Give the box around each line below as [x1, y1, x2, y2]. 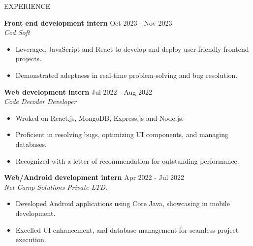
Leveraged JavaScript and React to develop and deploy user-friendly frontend [15, 43, 249, 54]
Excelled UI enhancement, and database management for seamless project [15, 224, 239, 235]
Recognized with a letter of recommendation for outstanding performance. [15, 155, 239, 166]
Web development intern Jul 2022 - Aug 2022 [4, 86, 153, 97]
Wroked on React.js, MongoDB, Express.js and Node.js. [15, 112, 184, 123]
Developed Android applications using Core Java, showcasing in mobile [15, 198, 230, 209]
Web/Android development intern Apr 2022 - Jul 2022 [4, 172, 185, 182]
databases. [15, 139, 47, 149]
